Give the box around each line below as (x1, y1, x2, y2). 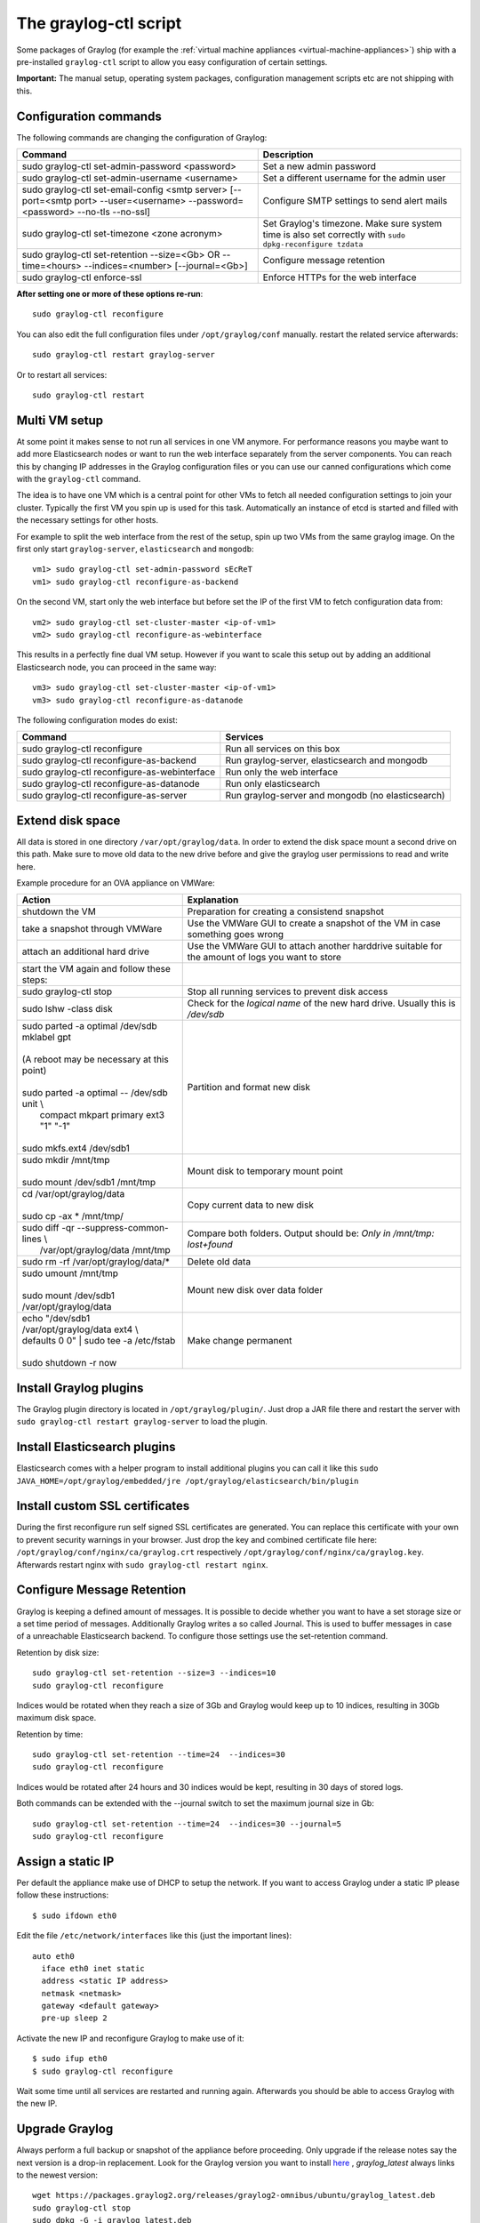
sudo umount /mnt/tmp (21, 1267, 119, 1280)
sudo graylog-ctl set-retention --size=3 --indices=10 (32, 1668, 276, 1678)
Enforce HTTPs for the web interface (262, 271, 417, 284)
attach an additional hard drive (21, 945, 150, 958)
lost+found (187, 1239, 233, 1251)
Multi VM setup (16, 413, 104, 428)
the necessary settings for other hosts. (16, 515, 159, 526)
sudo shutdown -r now (21, 1357, 117, 1369)
